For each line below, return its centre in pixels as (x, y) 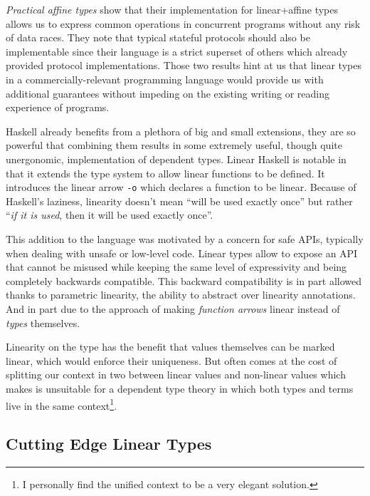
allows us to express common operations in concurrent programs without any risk (183, 23)
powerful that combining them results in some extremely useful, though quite (174, 145)
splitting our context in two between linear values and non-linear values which (176, 374)
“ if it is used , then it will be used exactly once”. (110, 215)
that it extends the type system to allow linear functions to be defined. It (165, 173)
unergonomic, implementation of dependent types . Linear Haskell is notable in (176, 159)
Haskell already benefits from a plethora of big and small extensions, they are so (181, 131)
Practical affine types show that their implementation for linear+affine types (172, 9)
